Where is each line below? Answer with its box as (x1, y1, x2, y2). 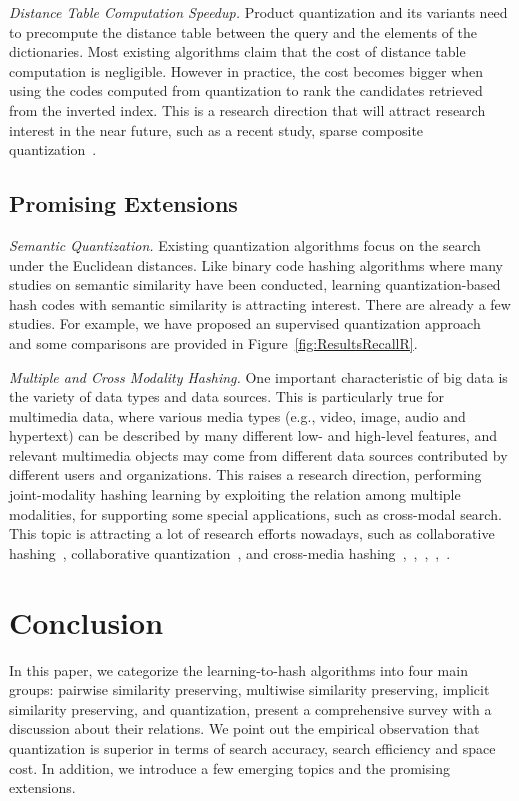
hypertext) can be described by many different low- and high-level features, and (9, 425, 497, 446)
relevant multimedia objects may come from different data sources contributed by (9, 444, 508, 465)
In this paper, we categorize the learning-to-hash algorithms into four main (9, 659, 468, 680)
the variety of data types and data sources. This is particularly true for (9, 386, 445, 407)
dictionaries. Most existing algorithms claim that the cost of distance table (9, 41, 466, 62)
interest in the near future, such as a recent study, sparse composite (9, 119, 424, 140)
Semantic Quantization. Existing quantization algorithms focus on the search (9, 234, 481, 255)
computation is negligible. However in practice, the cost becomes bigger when (9, 60, 483, 81)
